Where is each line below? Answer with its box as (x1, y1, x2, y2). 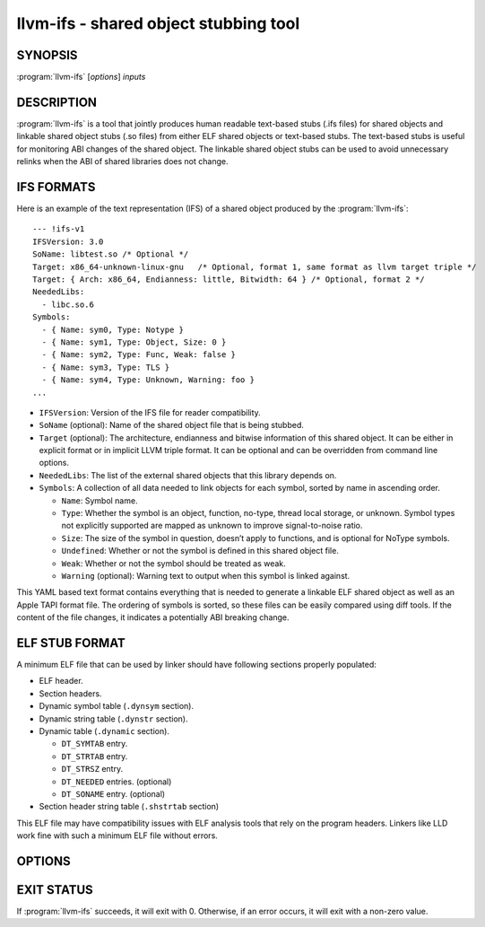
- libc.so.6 (41, 299, 94, 310)
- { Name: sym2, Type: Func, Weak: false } (41, 350, 237, 360)
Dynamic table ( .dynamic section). (39, 726, 170, 737)
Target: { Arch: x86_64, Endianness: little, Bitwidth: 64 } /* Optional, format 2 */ (32, 275, 425, 284)
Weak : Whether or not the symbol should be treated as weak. (61, 557, 286, 569)
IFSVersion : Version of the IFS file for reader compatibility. (39, 407, 262, 417)
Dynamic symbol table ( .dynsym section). (39, 701, 195, 712)
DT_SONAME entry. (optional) (61, 788, 166, 799)
